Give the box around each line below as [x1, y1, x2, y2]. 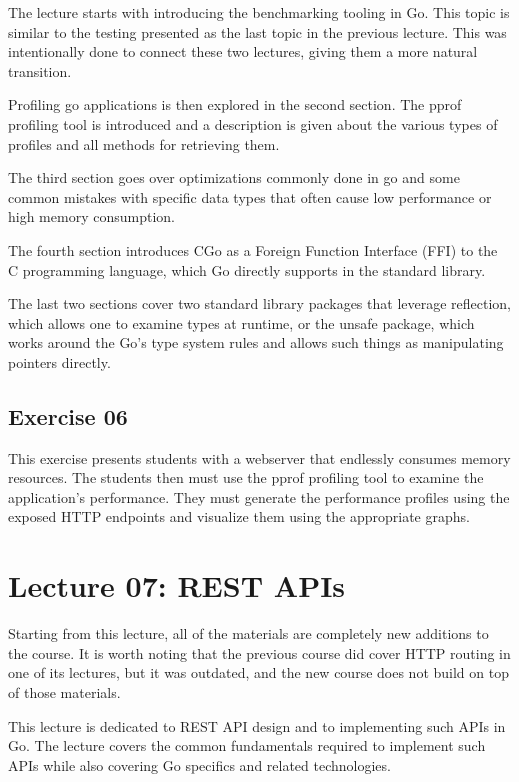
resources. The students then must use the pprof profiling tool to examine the [8, 467, 484, 488]
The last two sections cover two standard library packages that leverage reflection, [8, 293, 512, 314]
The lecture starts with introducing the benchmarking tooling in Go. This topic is [8, 2, 510, 22]
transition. [8, 60, 72, 81]
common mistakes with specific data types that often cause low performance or [8, 186, 492, 207]
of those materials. [8, 681, 121, 702]
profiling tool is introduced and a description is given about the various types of [8, 113, 498, 134]
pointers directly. [8, 351, 111, 372]
